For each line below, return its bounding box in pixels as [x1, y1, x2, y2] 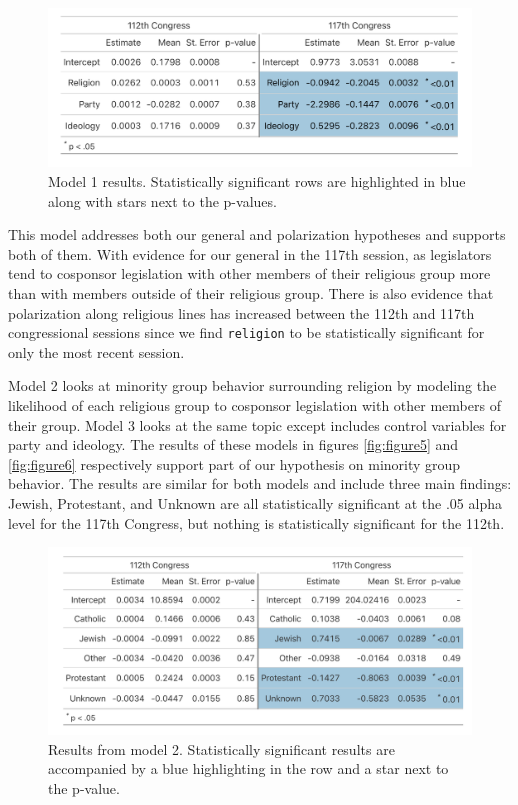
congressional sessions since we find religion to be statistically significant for [8, 322, 485, 343]
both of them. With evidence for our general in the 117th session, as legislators [8, 243, 492, 264]
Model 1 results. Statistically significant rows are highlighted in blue [48, 171, 466, 191]
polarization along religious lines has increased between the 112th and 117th [8, 302, 475, 323]
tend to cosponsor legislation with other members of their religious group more [8, 263, 491, 284]
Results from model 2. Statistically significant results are [48, 738, 395, 759]
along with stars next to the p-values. [48, 190, 277, 211]
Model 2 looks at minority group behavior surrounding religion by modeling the [8, 375, 497, 396]
